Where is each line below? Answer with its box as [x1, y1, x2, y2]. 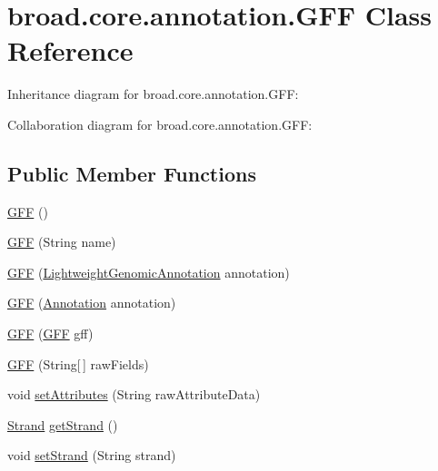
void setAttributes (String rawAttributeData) [7, 385, 261, 404]
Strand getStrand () [7, 415, 118, 434]
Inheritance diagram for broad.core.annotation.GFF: [7, 84, 299, 103]
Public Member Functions [7, 159, 256, 187]
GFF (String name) [7, 232, 116, 251]
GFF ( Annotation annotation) [7, 293, 176, 312]
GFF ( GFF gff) [7, 324, 94, 343]
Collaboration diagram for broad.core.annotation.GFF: [7, 114, 313, 133]
